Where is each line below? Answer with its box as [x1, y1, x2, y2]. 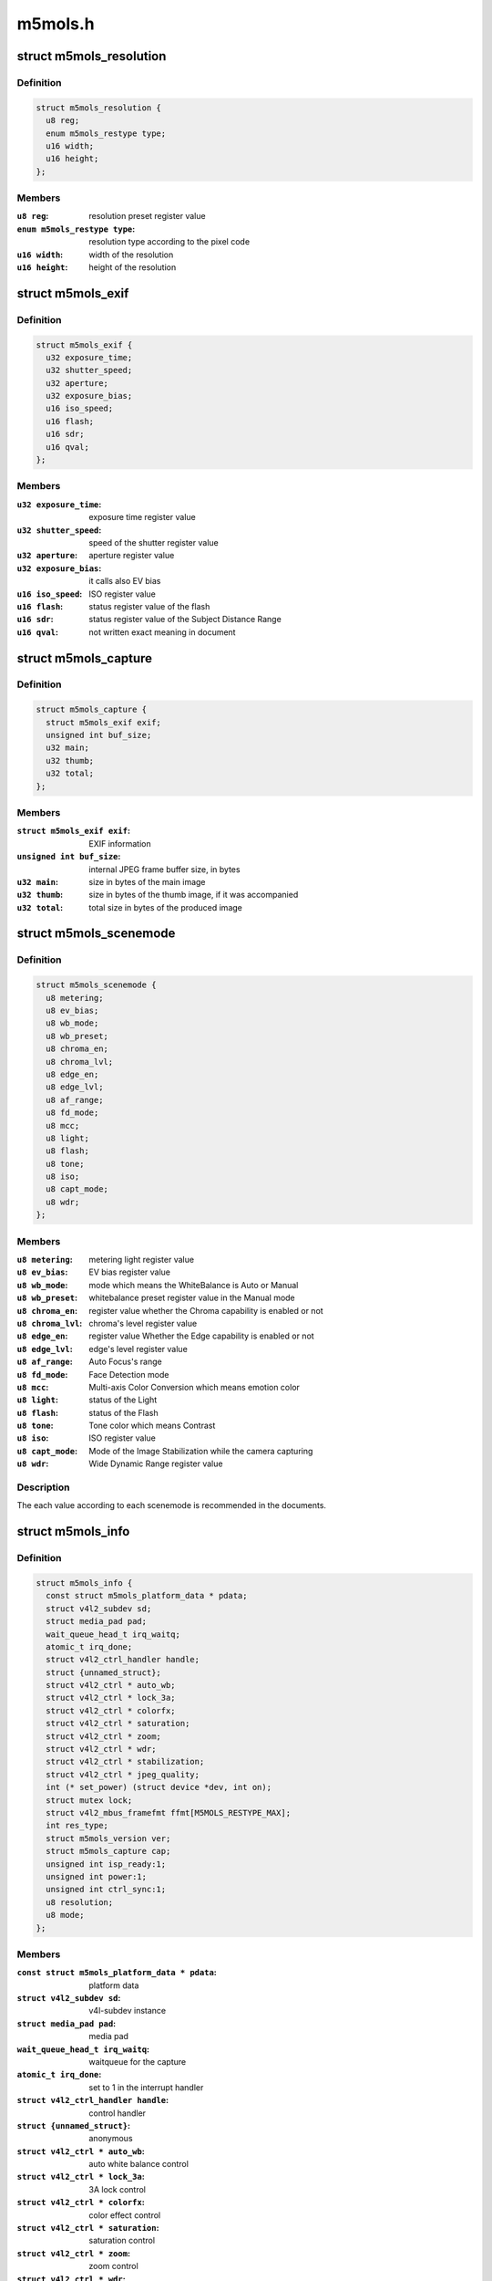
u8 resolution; [46, 1897, 114, 1907]
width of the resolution [88, 249, 174, 260]
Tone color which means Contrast [88, 1420, 216, 1432]
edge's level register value [88, 1343, 189, 1354]
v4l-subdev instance [88, 2005, 167, 2016]
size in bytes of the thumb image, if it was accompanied [88, 890, 299, 901]
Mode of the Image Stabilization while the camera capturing [88, 1445, 313, 1456]
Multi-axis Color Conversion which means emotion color [88, 1381, 301, 1392]
